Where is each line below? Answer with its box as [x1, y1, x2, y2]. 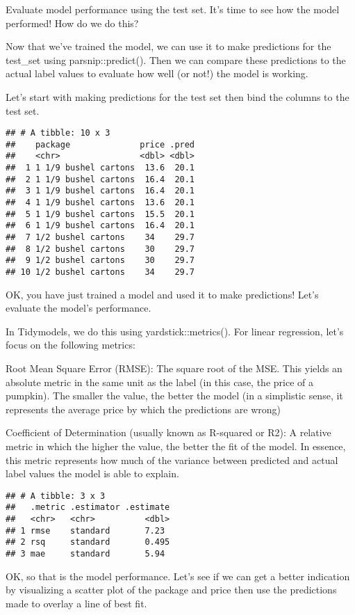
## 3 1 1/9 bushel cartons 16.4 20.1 [6, 186, 195, 196]
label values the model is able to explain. [6, 466, 179, 481]
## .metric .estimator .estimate [6, 502, 170, 513]
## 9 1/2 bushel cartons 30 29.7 [6, 255, 195, 266]
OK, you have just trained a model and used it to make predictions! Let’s [6, 287, 319, 301]
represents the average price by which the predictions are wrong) [6, 401, 281, 416]
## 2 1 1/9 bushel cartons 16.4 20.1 [6, 174, 195, 184]
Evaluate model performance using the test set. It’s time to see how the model [6, 2, 340, 16]
